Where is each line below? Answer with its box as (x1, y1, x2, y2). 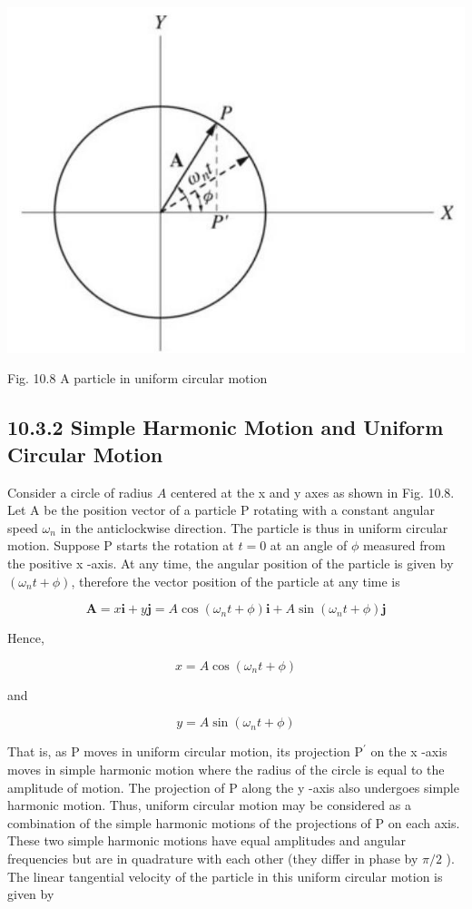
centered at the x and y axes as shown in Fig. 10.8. (170, 482, 455, 501)
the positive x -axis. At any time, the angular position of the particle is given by (7, 553, 454, 572)
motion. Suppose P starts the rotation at (7, 536, 234, 555)
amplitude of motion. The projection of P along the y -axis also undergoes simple (7, 777, 459, 796)
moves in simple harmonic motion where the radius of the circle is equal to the (7, 759, 445, 778)
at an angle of (270, 536, 348, 555)
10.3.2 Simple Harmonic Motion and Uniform (7, 413, 444, 441)
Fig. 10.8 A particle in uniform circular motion (7, 369, 268, 388)
